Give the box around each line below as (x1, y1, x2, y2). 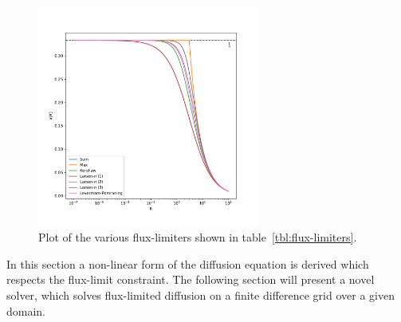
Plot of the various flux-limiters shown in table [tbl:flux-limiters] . (38, 229, 357, 245)
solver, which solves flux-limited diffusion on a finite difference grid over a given (6, 286, 395, 303)
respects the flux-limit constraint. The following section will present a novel (6, 271, 375, 288)
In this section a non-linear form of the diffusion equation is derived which (6, 255, 369, 272)
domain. (6, 302, 46, 319)
